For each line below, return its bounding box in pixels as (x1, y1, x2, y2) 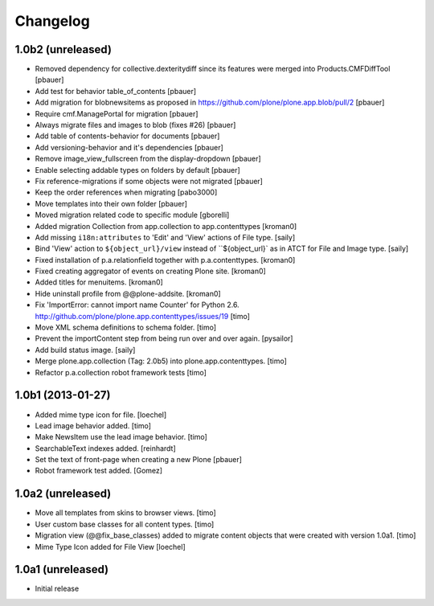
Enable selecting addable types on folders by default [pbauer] (35, 165, 240, 174)
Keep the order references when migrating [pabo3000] (35, 187, 218, 197)
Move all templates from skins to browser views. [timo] (35, 508, 216, 518)
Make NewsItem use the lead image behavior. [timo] (35, 432, 208, 442)
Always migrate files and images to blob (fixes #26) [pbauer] (35, 121, 236, 130)
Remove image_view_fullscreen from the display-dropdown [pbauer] (35, 154, 261, 164)
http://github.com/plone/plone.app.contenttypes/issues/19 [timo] (35, 311, 251, 321)
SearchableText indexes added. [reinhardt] (35, 443, 176, 453)
